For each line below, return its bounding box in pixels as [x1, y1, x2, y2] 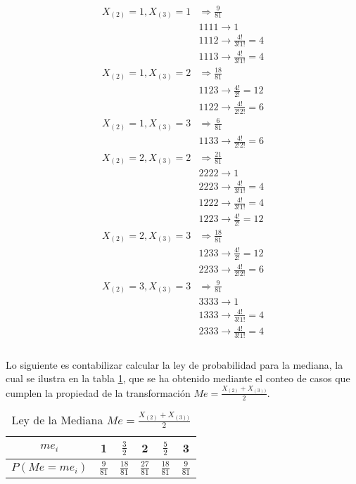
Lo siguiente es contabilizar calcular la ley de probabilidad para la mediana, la [6, 357, 343, 372]
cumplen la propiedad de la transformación [6, 385, 191, 400]
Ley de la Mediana [11, 411, 103, 428]
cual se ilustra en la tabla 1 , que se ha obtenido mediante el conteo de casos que [6, 371, 350, 386]
